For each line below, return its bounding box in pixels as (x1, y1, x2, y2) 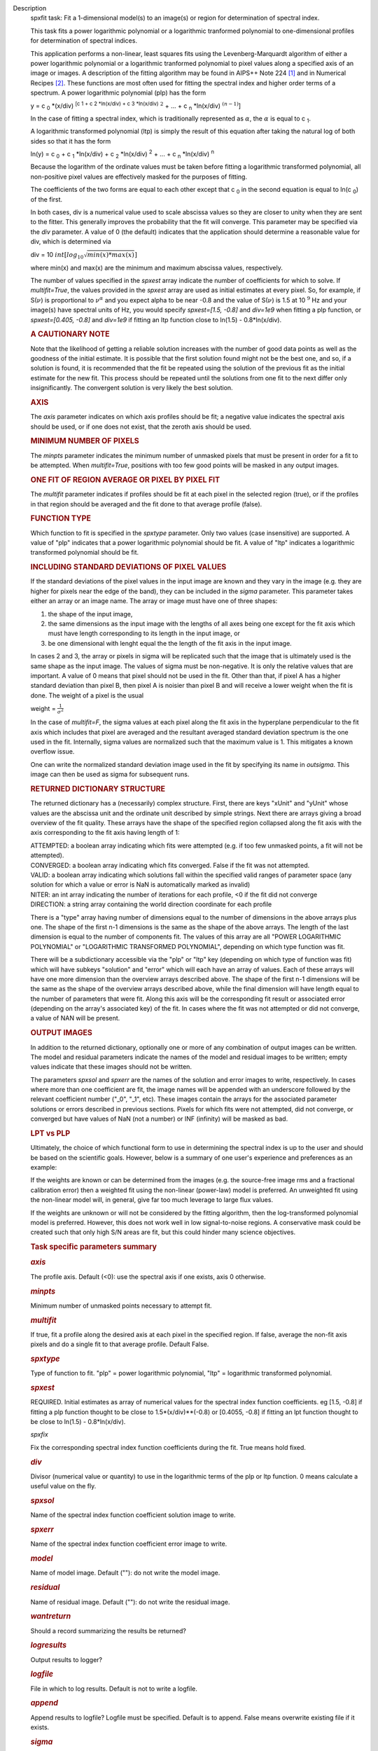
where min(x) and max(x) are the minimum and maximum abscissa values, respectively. (30, 263, 283, 272)
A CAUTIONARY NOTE (30, 329, 110, 339)
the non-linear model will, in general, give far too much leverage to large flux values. (30, 1196, 273, 1204)
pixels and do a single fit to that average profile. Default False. (30, 1340, 209, 1348)
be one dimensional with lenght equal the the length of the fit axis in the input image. (48, 639, 292, 647)
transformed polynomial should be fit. (30, 548, 139, 557)
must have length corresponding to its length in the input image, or (48, 629, 241, 637)
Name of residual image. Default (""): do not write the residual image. (30, 1598, 230, 1606)
